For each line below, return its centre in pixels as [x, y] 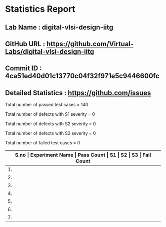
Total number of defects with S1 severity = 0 [50, 114]
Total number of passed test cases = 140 [47, 105]
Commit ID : [23, 68]
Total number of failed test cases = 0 [43, 143]
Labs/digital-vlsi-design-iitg [50, 51]
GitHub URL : [25, 44]
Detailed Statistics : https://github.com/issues [78, 93]
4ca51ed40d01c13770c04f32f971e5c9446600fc [82, 76]
